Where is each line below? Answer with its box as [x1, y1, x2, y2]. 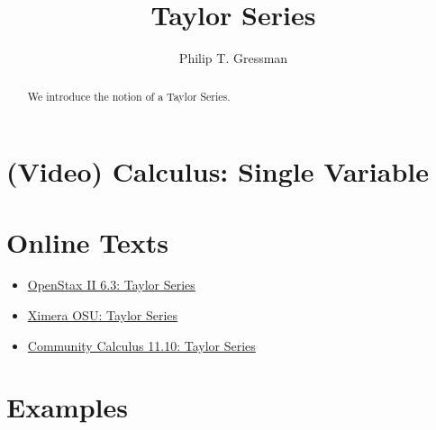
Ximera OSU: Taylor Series [27, 306, 178, 325]
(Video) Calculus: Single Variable [6, 153, 429, 190]
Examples [6, 389, 128, 426]
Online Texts [6, 223, 169, 260]
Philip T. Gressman [178, 49, 288, 67]
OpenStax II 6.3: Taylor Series [27, 275, 195, 294]
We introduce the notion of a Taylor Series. [27, 88, 231, 103]
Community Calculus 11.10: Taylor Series [27, 336, 256, 354]
